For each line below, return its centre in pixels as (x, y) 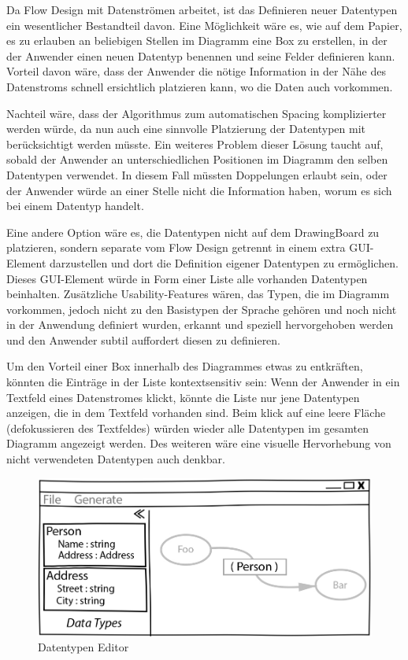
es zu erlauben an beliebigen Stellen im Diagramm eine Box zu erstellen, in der (197, 41)
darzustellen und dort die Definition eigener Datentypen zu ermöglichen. (224, 262)
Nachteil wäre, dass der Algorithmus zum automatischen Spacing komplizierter (197, 113)
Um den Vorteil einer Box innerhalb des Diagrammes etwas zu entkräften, (185, 366)
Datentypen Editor (83, 647)
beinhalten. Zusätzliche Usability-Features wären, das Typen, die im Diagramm (198, 294)
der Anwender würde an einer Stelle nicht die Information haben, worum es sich (199, 190)
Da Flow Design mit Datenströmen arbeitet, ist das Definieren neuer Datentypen (202, 9)
